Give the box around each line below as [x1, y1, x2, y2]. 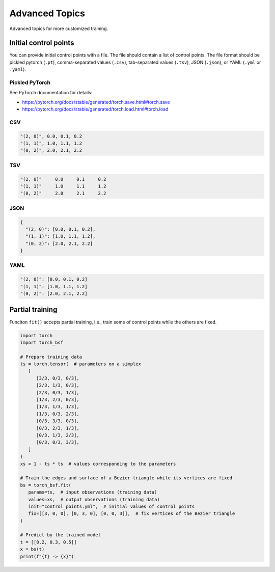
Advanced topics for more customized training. [9, 25, 108, 32]
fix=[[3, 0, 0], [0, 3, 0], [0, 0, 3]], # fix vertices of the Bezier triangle [28, 511, 235, 516]
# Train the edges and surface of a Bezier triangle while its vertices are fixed [20, 475, 233, 481]
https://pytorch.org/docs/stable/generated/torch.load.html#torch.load [22, 106, 169, 112]
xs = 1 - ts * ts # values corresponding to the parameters [20, 461, 176, 467]
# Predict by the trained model [20, 532, 101, 538]
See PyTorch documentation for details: [9, 90, 93, 96]
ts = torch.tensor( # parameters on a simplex [20, 361, 141, 367]
